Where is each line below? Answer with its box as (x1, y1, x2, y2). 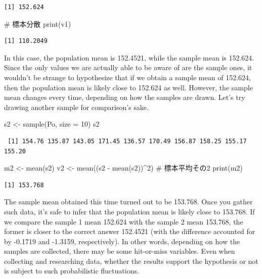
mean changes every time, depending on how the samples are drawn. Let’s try (4, 92, 245, 102)
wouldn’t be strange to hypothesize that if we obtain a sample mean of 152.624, (4, 72, 251, 82)
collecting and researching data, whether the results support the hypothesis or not (4, 255, 258, 266)
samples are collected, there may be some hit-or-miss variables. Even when (4, 246, 235, 256)
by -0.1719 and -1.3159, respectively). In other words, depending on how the (4, 236, 240, 246)
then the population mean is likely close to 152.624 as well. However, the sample (4, 82, 253, 92)
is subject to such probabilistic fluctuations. (4, 265, 139, 276)
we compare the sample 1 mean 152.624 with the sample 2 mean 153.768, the (4, 216, 243, 227)
